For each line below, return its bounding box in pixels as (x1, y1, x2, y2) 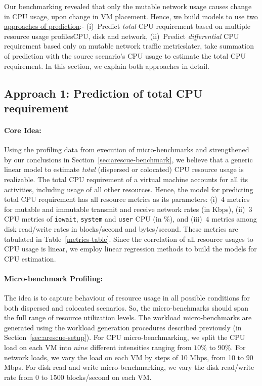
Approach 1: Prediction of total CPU (4, 85, 203, 101)
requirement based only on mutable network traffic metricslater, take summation (4, 40, 254, 51)
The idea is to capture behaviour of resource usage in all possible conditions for (4, 292, 250, 303)
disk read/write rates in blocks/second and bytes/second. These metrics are (4, 223, 238, 234)
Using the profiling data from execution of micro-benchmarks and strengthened (4, 144, 249, 155)
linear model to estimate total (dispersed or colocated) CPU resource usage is (4, 164, 244, 175)
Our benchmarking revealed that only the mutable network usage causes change (4, 1, 252, 11)
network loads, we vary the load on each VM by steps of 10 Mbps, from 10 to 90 (4, 352, 253, 362)
